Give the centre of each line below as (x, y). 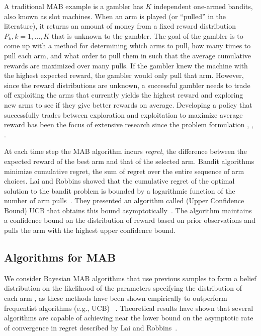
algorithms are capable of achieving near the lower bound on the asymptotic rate (129, 318)
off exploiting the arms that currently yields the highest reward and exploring (124, 95)
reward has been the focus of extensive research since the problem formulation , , (129, 124)
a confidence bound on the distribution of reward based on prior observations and (130, 220)
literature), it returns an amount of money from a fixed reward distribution (120, 26)
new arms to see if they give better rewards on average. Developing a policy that (128, 104)
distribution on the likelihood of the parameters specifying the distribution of (123, 288)
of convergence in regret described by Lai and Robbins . (91, 327)
